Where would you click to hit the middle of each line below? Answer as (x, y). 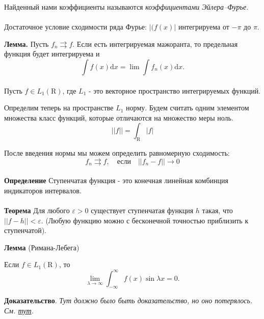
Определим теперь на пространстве (59, 108)
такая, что (217, 210)
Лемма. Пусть (27, 43)
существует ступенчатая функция (142, 210)
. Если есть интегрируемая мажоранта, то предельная (155, 43)
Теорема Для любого (37, 210)
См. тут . (19, 310)
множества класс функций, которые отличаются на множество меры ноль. (119, 117)
